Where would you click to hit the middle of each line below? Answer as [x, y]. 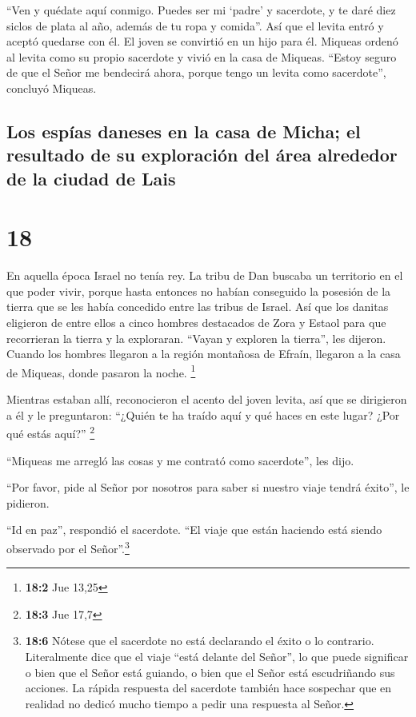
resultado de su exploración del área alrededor [202, 155]
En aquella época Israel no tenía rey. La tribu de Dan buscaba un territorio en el [205, 275]
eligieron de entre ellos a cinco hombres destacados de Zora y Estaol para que [196, 323]
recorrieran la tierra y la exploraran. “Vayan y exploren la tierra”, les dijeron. [196, 338]
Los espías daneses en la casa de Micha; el [184, 131]
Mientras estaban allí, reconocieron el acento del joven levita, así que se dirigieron [207, 399]
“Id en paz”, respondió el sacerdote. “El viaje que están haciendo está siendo [194, 530]
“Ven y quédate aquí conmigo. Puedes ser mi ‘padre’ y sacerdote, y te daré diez [201, 10]
